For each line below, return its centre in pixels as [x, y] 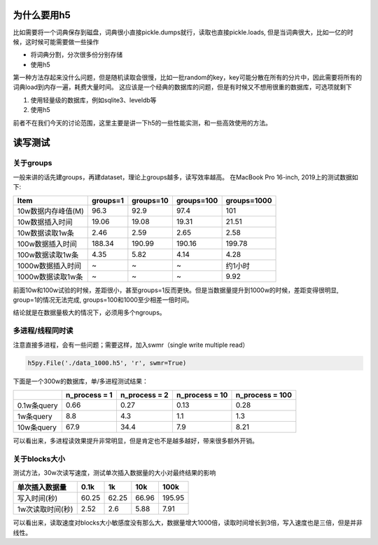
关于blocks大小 [39, 459]
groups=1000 [249, 200]
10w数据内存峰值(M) [50, 211]
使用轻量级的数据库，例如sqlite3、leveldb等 [93, 100]
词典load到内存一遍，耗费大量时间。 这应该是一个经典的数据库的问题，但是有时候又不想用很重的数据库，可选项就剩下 [183, 87]
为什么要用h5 [42, 15]
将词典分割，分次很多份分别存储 [76, 55]
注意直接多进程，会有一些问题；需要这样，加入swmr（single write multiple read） [131, 345]
